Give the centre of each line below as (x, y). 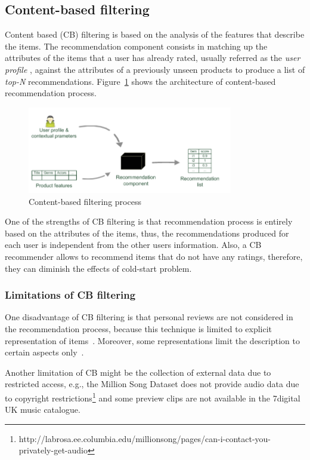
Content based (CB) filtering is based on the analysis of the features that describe (155, 34)
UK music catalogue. (43, 410)
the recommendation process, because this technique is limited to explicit (139, 328)
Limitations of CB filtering (70, 295)
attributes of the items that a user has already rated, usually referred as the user (153, 58)
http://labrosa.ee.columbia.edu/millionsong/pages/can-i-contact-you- (145, 438)
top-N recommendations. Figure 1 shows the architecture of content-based (140, 81)
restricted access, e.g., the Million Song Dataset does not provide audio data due (152, 384)
